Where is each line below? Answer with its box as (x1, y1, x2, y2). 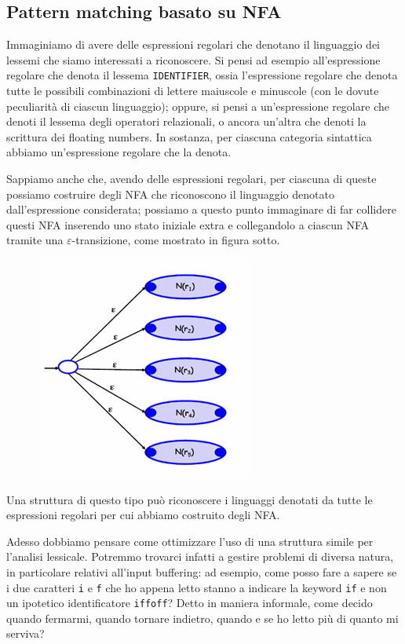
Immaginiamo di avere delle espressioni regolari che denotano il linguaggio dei (6, 36, 380, 53)
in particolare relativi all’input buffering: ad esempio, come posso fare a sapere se (6, 563, 397, 580)
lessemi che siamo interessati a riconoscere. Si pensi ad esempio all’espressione (6, 51, 381, 68)
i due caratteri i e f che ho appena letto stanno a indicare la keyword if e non (6, 579, 387, 595)
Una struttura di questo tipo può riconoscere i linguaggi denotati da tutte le (6, 491, 373, 507)
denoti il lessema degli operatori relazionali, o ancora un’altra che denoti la (6, 113, 367, 130)
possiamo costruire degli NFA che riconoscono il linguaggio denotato (6, 185, 334, 202)
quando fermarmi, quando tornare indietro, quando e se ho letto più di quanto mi (6, 609, 399, 626)
